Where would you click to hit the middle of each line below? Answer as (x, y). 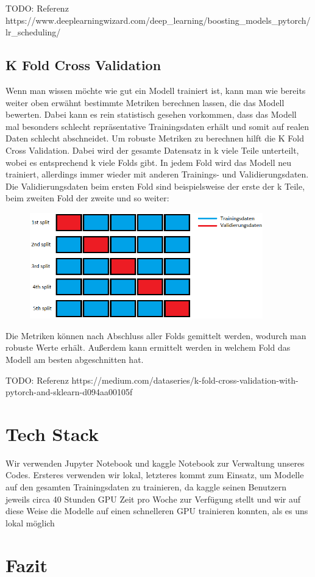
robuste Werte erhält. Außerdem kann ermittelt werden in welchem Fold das (148, 347)
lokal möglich (30, 522)
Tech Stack (52, 433)
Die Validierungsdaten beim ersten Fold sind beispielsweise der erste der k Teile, (155, 186)
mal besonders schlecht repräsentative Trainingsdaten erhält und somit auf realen (157, 126)
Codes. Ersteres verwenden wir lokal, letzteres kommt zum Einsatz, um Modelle (155, 475)
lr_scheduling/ (33, 32)
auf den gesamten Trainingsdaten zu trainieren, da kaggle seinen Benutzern (146, 487)
